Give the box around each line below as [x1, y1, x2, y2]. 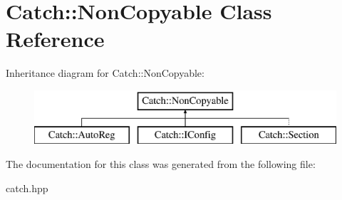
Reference [6, 24, 105, 53]
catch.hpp [6, 180, 48, 195]
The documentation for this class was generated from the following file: [6, 157, 316, 172]
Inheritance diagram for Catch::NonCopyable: [6, 65, 204, 80]
